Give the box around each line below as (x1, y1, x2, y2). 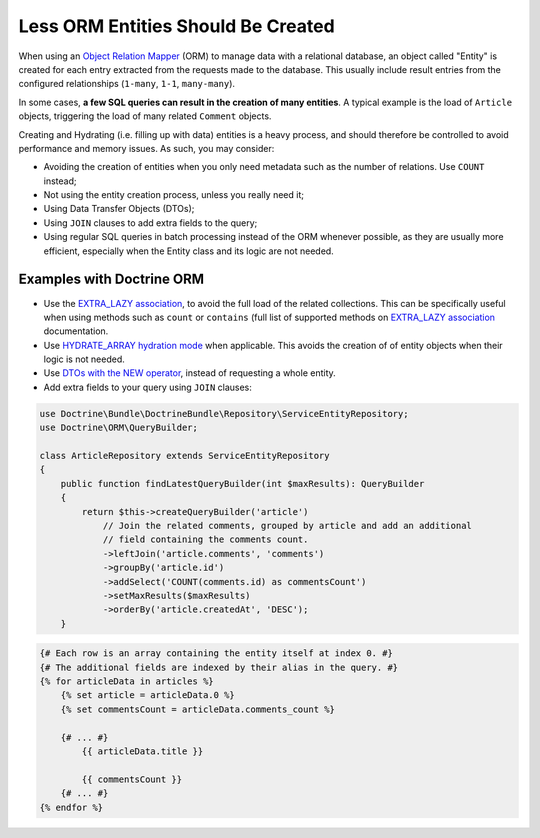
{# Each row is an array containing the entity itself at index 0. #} (39, 648, 394, 659)
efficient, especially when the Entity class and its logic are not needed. (43, 245, 334, 257)
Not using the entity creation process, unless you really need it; (43, 189, 305, 201)
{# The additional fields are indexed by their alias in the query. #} (39, 661, 399, 673)
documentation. (43, 325, 109, 337)
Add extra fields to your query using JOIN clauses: (43, 381, 252, 393)
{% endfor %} (39, 801, 104, 813)
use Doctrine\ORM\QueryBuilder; (39, 422, 199, 434)
